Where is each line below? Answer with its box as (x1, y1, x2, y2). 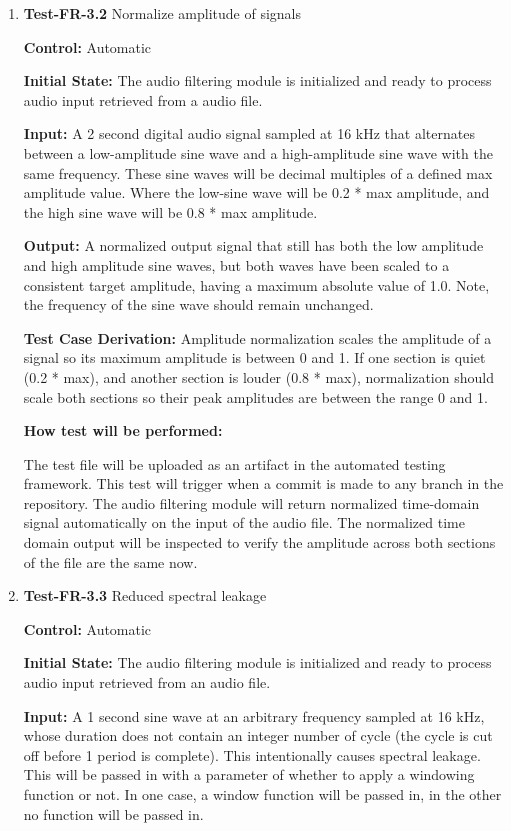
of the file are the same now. (23, 551, 198, 572)
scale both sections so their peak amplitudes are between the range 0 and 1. (23, 386, 488, 407)
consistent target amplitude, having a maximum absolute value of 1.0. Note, (23, 274, 490, 295)
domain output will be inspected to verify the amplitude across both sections (23, 532, 496, 553)
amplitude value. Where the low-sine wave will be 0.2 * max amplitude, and (23, 182, 490, 203)
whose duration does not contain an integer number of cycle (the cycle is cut (23, 725, 493, 746)
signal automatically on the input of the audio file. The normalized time (23, 512, 465, 533)
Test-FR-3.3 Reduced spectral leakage (23, 585, 267, 606)
